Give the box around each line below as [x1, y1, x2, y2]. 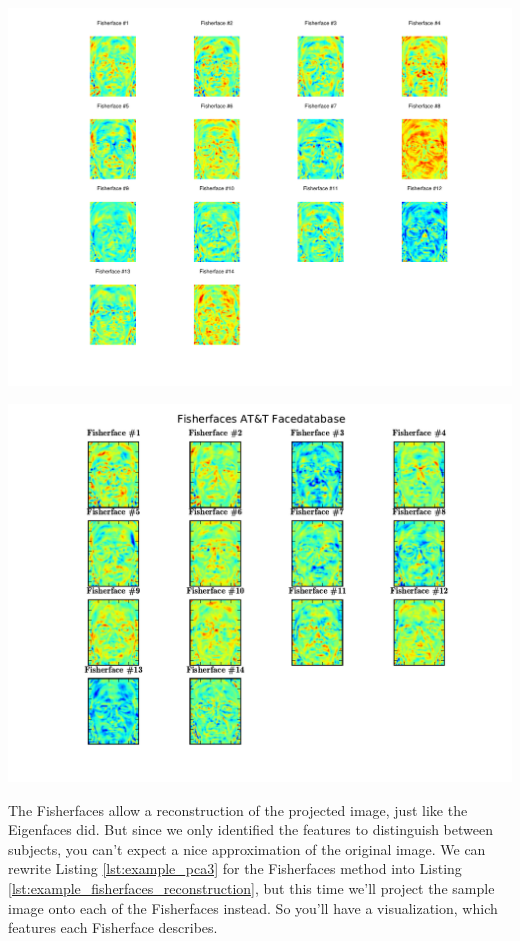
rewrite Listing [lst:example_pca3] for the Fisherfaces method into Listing [8, 858, 462, 879]
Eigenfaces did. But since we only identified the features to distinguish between [8, 819, 493, 840]
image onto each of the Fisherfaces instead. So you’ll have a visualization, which [8, 897, 498, 918]
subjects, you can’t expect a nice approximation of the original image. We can [8, 838, 486, 859]
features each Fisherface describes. [8, 917, 218, 938]
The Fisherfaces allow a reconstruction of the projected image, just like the [8, 799, 468, 820]
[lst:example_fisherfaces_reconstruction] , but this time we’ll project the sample [8, 878, 495, 899]
